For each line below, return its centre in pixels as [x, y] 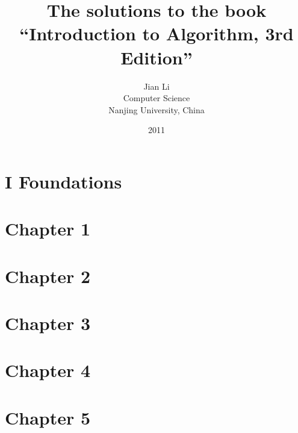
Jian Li [157, 86]
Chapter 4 [48, 370]
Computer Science [157, 98]
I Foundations [64, 181]
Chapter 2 [48, 276]
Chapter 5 [48, 417]
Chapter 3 [48, 323]
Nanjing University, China [157, 109]
